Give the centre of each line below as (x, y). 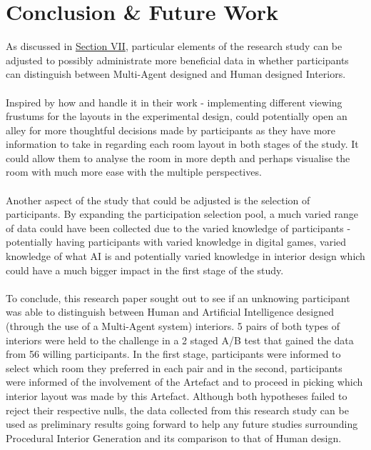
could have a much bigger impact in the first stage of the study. (145, 270)
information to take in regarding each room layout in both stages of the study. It (182, 144)
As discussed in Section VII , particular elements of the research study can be (174, 46)
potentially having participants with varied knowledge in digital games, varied (176, 242)
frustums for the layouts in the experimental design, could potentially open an (177, 116)
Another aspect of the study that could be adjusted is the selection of (158, 200)
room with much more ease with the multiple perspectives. (134, 172)
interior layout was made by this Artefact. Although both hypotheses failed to (177, 395)
